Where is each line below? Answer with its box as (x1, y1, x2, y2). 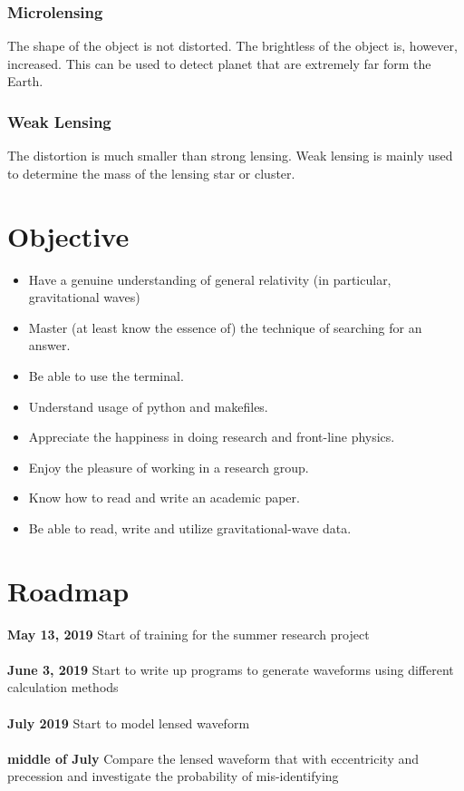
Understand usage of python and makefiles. (28, 396, 268, 415)
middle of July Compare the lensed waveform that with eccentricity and (7, 748, 420, 767)
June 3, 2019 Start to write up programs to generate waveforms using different (7, 659, 454, 679)
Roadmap (7, 571, 130, 609)
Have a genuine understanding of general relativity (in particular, (28, 269, 391, 288)
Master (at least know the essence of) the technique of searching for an (28, 317, 422, 337)
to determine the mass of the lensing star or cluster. (7, 163, 295, 182)
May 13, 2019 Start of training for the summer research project (7, 624, 370, 643)
